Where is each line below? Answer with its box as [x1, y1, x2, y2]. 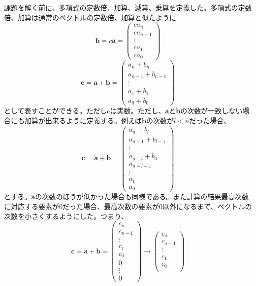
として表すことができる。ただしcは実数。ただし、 [4, 106, 165, 116]
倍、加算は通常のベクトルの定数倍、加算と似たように [4, 12, 176, 22]
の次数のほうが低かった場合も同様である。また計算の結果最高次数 [35, 191, 249, 202]
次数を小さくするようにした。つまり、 [4, 211, 128, 221]
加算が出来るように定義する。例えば [24, 115, 142, 125]
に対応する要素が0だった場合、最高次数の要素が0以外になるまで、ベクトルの [4, 201, 252, 212]
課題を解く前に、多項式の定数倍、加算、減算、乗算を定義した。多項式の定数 [4, 2, 252, 12]
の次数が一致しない [180, 106, 243, 116]
